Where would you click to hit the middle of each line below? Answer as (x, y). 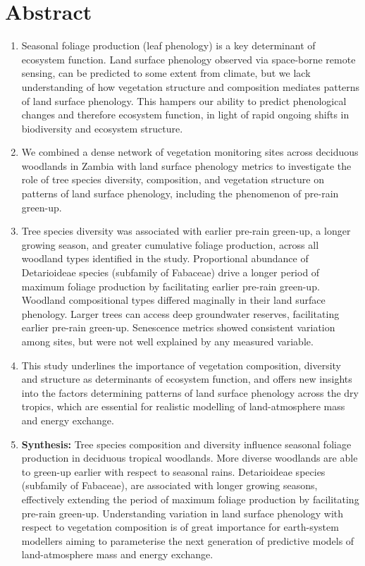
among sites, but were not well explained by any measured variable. (167, 341)
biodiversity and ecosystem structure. (102, 128)
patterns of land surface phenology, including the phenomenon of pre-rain (180, 193)
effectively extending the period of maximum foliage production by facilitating (190, 499)
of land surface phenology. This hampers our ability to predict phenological (184, 100)
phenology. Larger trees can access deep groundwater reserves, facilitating (180, 313)
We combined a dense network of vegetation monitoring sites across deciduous (190, 152)
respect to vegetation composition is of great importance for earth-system (180, 527)
